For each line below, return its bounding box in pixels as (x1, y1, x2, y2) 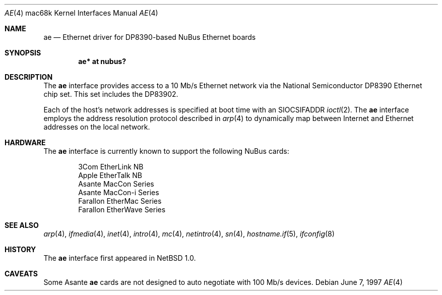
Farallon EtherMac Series (78, 197, 162, 205)
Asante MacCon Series (78, 180, 154, 188)
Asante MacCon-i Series (78, 188, 159, 197)
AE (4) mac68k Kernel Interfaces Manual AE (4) (5, 9, 158, 17)
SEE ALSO (5, 221, 39, 229)
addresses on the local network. (43, 123, 150, 131)
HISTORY (5, 245, 36, 254)
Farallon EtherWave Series (78, 205, 166, 214)
